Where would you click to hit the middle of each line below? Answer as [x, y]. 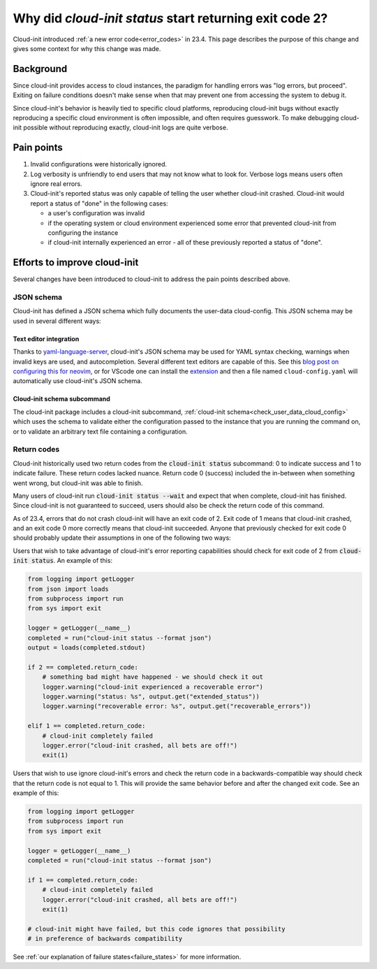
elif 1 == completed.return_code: [87, 726]
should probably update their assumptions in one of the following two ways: [122, 538]
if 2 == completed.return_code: [83, 667]
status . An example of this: [72, 561]
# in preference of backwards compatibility [105, 939]
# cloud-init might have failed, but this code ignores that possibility [156, 929]
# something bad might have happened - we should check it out [153, 677]
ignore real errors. [57, 184]
